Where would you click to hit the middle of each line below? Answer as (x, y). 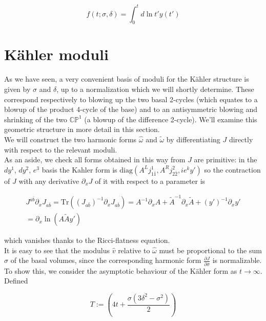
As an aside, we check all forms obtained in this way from (95, 159)
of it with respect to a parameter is (150, 181)
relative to (134, 250)
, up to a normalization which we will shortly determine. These (155, 89)
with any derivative (49, 181)
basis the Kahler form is (79, 169)
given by (17, 89)
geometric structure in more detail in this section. (82, 129)
